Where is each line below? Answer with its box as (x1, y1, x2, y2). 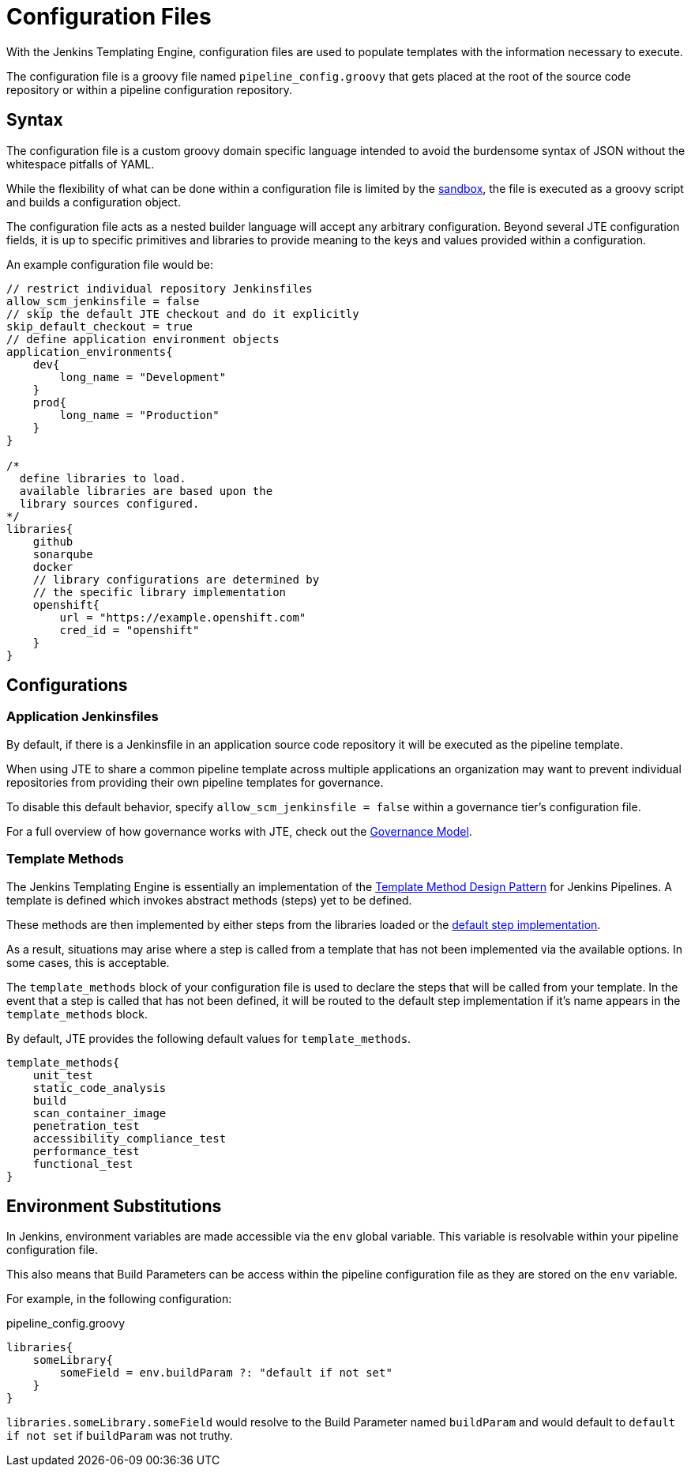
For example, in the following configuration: (6, 1292, 232, 1306)
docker (32, 560, 73, 573)
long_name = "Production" (59, 408, 220, 421)
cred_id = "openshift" (59, 623, 200, 636)
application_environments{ (6, 345, 173, 358)
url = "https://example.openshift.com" (59, 610, 306, 624)
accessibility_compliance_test (32, 1131, 227, 1145)
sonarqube (32, 547, 93, 561)
